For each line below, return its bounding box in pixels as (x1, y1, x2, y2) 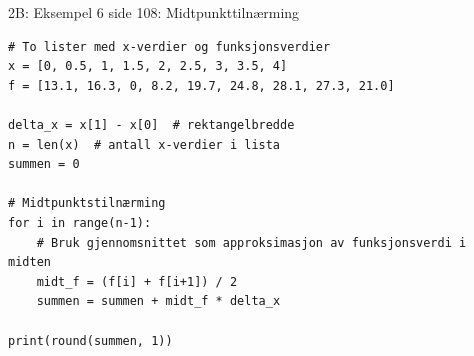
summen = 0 (8, 157, 80, 172)
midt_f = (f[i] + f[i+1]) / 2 (36, 274, 238, 289)
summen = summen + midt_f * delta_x (36, 294, 281, 309)
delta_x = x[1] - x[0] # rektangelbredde (8, 117, 295, 132)
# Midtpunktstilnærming (8, 196, 166, 211)
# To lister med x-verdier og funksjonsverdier (8, 39, 331, 54)
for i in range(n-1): (8, 215, 152, 230)
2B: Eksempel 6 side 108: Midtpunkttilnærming (8, 2, 300, 22)
